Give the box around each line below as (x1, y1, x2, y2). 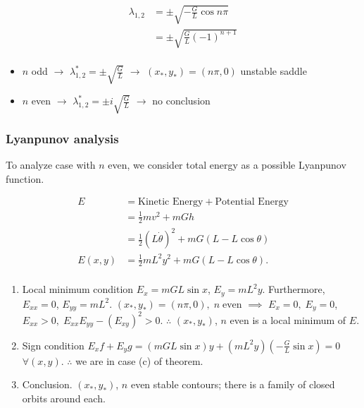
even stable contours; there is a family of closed (130, 377, 335, 392)
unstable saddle (240, 64, 307, 78)
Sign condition (22, 337, 84, 352)
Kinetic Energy (137, 197, 203, 208)
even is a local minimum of (230, 312, 346, 327)
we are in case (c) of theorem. (75, 353, 203, 368)
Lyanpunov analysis (6, 129, 119, 147)
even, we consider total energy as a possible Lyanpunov (108, 157, 346, 172)
